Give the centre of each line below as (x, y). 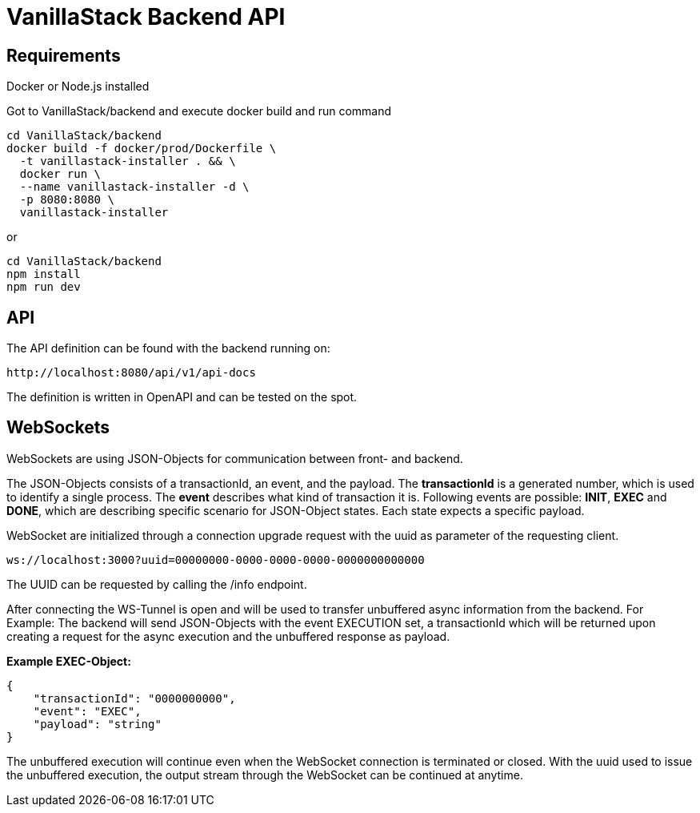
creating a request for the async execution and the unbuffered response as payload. (228, 636)
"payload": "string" (97, 724)
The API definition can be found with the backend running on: (168, 348)
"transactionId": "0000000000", (134, 698)
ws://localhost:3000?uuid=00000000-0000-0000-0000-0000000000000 (216, 559)
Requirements (64, 55)
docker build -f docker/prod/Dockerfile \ (142, 149)
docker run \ (60, 174)
